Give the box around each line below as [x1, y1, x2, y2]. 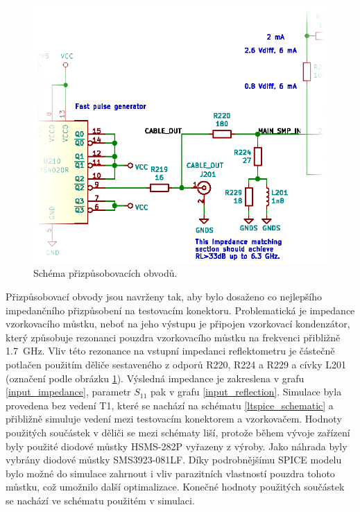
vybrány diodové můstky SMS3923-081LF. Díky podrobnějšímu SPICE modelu [6, 452, 342, 467]
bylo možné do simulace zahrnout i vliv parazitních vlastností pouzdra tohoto [6, 466, 335, 480]
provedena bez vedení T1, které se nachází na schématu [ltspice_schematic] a [6, 398, 334, 412]
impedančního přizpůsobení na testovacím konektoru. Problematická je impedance [6, 302, 355, 317]
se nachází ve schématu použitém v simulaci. [6, 493, 195, 507]
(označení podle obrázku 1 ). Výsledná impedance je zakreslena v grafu [6, 370, 305, 385]
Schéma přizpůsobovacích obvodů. [33, 266, 178, 280]
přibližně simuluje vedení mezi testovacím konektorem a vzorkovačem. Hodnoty [6, 411, 342, 426]
